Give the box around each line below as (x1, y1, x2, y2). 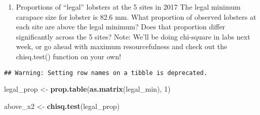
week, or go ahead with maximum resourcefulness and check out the (16, 41, 228, 52)
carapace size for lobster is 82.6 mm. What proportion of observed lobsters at (16, 11, 256, 22)
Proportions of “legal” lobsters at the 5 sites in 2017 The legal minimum (16, 2, 241, 12)
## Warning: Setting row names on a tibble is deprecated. (4, 69, 207, 76)
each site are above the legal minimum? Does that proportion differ (16, 21, 226, 32)
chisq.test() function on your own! (16, 51, 121, 61)
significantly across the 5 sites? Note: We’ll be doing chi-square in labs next (16, 31, 250, 42)
